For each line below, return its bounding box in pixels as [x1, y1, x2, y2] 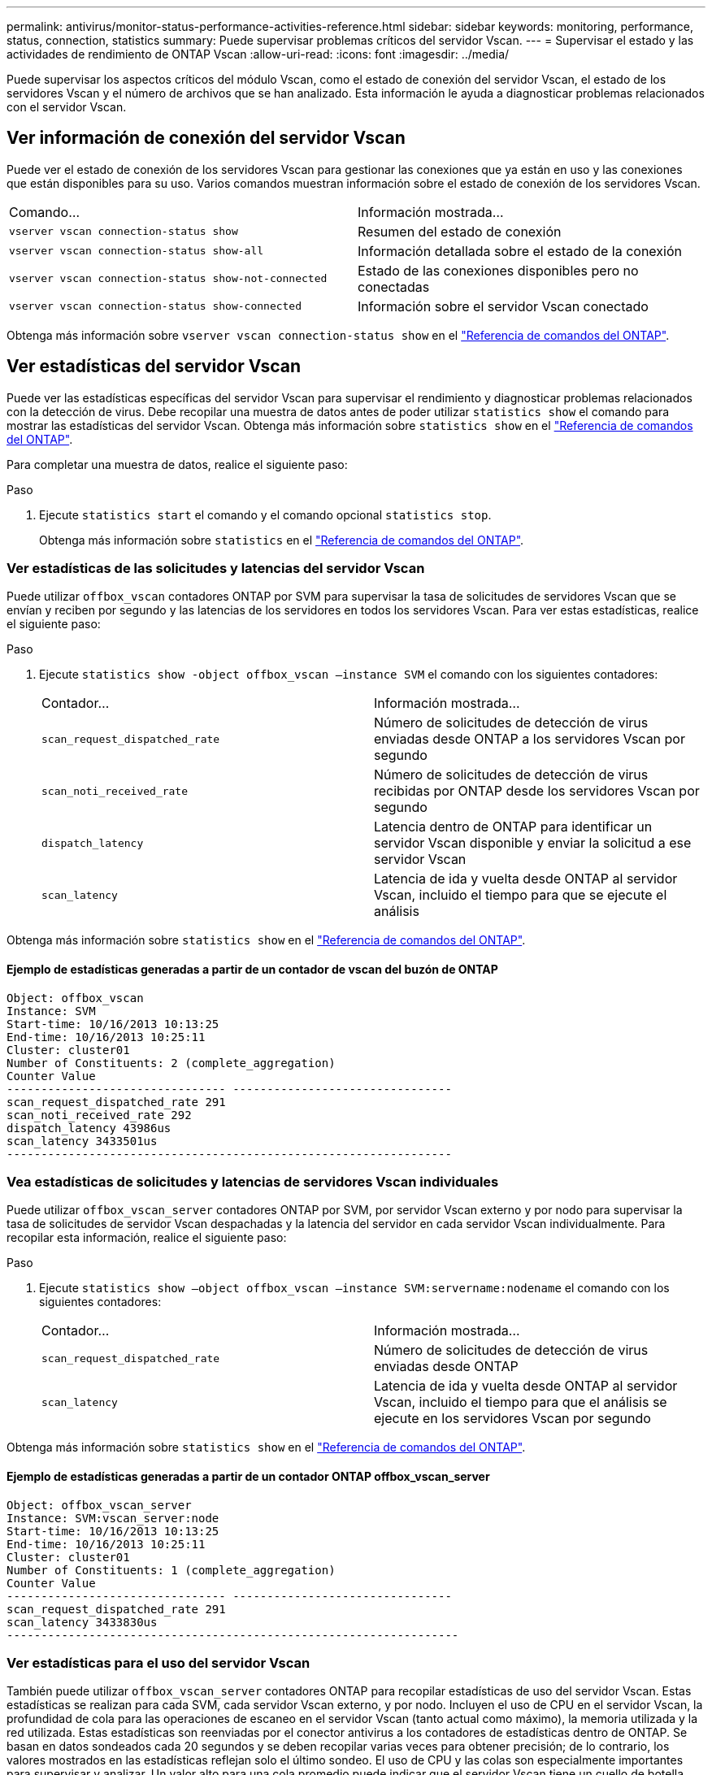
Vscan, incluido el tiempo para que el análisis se [374, 1394, 667, 1411]
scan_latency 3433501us [7, 1134, 158, 1148]
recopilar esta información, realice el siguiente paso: [7, 1230, 287, 1245]
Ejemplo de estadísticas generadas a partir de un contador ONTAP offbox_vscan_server [7, 1469, 490, 1484]
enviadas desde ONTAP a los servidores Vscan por [374, 731, 685, 748]
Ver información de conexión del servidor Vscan [7, 128, 406, 149]
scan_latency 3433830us [7, 1615, 158, 1629]
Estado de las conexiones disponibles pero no [358, 262, 639, 279]
